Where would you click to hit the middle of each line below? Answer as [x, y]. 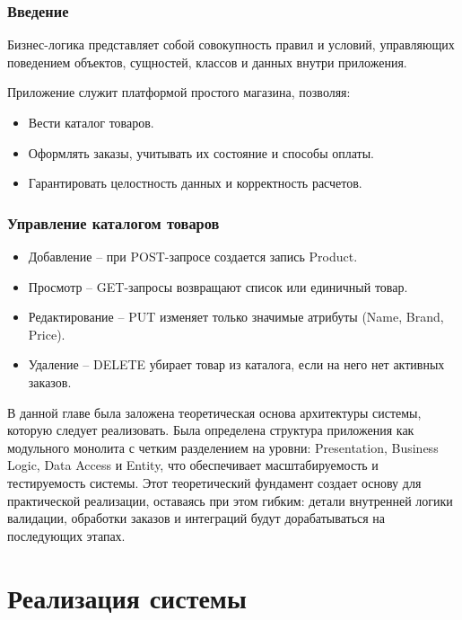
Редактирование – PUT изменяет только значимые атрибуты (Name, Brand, [236, 317]
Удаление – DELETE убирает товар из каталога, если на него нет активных [236, 364]
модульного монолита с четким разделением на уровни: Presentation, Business [223, 447]
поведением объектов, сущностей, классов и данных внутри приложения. [207, 62]
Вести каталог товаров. [91, 122]
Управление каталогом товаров [113, 222]
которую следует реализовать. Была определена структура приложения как [211, 430]
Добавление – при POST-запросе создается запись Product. [193, 256]
